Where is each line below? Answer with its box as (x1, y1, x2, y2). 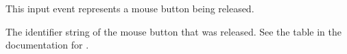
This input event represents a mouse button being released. (5, 1, 254, 15)
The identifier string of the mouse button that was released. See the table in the (5, 24, 342, 38)
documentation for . (5, 38, 89, 52)
